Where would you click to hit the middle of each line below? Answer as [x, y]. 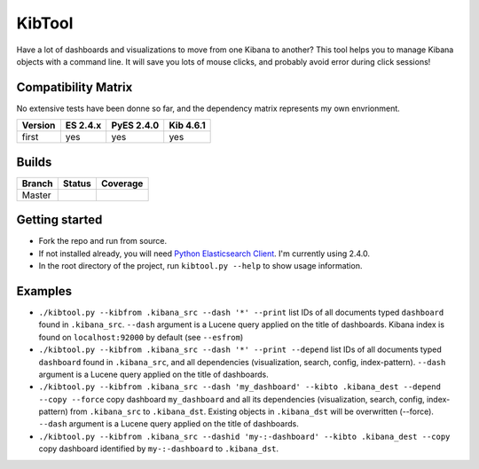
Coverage [122, 184]
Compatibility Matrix [75, 87]
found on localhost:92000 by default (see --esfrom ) [141, 337]
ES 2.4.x [83, 126]
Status [77, 184]
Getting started [59, 220]
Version [39, 126]
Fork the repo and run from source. [103, 241]
